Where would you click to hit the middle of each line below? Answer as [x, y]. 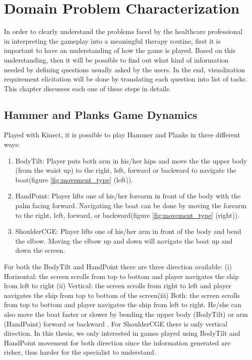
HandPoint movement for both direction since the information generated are [117, 342]
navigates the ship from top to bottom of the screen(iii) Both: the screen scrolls [122, 295]
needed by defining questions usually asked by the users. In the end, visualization [125, 69]
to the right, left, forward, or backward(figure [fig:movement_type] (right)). [127, 215]
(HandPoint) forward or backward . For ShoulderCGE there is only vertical [116, 323]
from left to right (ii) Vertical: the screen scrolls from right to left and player [118, 286]
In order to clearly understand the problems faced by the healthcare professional [123, 31]
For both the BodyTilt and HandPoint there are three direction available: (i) [118, 267]
